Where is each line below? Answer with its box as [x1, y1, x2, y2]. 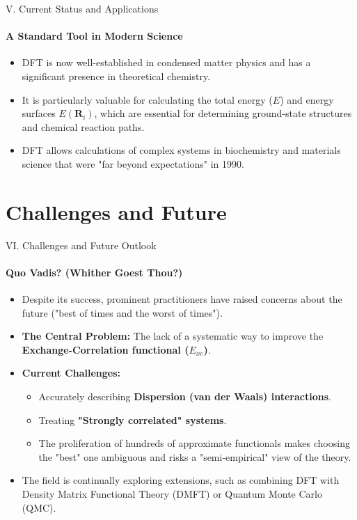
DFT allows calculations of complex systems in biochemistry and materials [22, 143, 341, 157]
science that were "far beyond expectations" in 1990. [22, 156, 244, 171]
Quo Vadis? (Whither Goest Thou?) [6, 265, 183, 279]
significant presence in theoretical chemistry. [22, 68, 211, 83]
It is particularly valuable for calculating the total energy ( [22, 92, 273, 107]
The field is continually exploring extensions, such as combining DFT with [22, 473, 340, 487]
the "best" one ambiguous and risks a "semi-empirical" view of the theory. [38, 449, 351, 464]
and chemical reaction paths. [22, 119, 145, 134]
